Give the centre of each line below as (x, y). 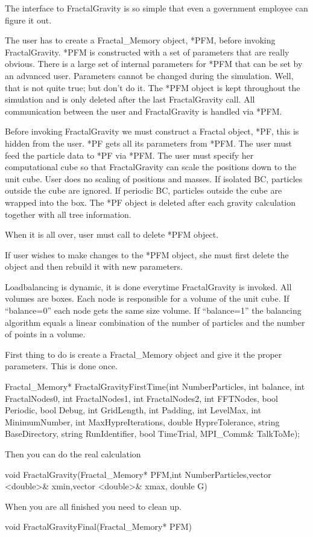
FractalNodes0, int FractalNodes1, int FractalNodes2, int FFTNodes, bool (141, 398)
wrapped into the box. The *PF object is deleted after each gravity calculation (150, 202)
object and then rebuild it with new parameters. (94, 266)
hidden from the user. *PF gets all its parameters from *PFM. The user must (148, 143)
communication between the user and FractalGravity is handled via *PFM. (144, 111)
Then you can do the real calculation (73, 454)
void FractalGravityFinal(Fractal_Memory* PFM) (99, 526)
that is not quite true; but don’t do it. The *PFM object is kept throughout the (153, 87)
